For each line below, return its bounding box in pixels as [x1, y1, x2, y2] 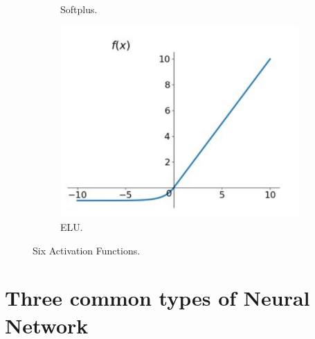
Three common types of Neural [5, 284, 310, 312]
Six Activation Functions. [33, 243, 141, 257]
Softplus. [60, 2, 98, 16]
